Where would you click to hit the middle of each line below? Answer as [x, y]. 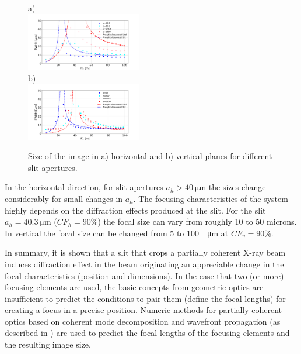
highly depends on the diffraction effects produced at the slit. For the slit [135, 210]
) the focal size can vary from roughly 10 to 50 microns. [197, 221]
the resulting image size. [48, 344]
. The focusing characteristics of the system [211, 198]
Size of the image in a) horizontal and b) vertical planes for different [150, 156]
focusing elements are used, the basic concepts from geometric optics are [134, 287]
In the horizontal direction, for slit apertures [84, 187]
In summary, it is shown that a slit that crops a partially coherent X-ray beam [145, 252]
